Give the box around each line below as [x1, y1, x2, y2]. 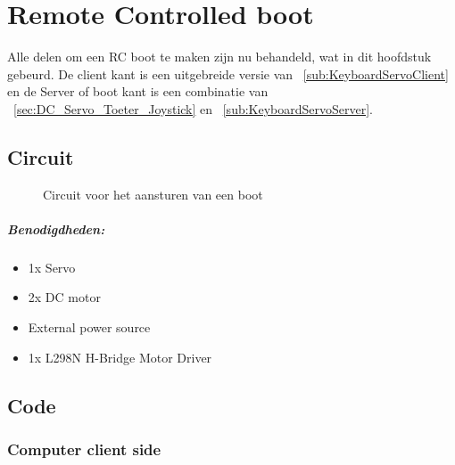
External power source [28, 318, 151, 337]
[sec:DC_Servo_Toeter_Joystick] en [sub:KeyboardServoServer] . [13, 99, 374, 118]
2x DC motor [28, 288, 101, 306]
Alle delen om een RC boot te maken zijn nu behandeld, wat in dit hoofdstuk [7, 47, 432, 66]
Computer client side [7, 437, 161, 460]
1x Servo [28, 257, 76, 276]
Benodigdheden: [7, 219, 105, 238]
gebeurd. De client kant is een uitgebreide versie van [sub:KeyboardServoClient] [7, 64, 449, 83]
